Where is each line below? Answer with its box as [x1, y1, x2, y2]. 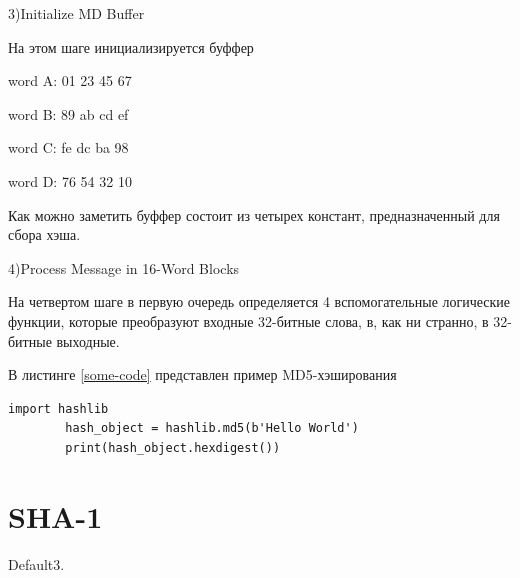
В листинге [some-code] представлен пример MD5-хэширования [8, 364, 397, 385]
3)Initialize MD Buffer [8, 3, 145, 23]
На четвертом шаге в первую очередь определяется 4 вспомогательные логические [8, 291, 511, 312]
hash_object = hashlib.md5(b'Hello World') [65, 421, 359, 436]
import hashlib [8, 401, 109, 416]
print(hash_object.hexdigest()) [65, 440, 281, 455]
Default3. [8, 553, 65, 574]
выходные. [56, 330, 120, 351]
